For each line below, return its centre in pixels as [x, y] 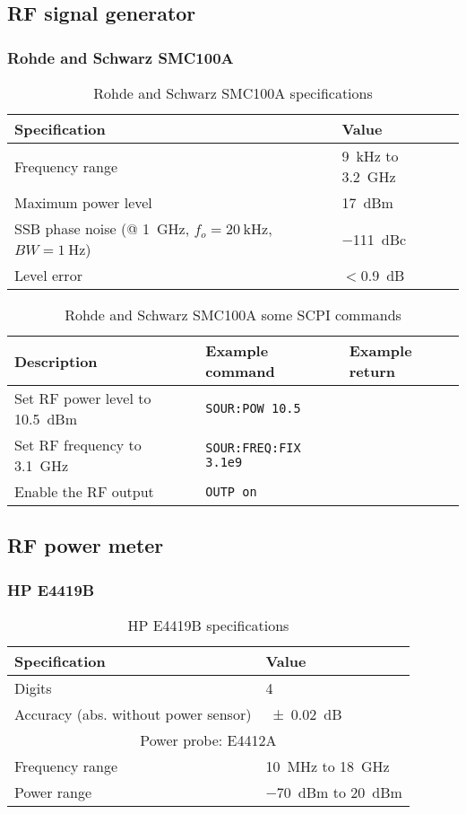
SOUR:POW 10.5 [253, 408]
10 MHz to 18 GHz [328, 766]
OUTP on [231, 491]
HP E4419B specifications [208, 625]
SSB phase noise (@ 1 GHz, [102, 228]
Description [56, 361]
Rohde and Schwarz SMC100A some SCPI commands [233, 315]
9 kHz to [370, 156]
